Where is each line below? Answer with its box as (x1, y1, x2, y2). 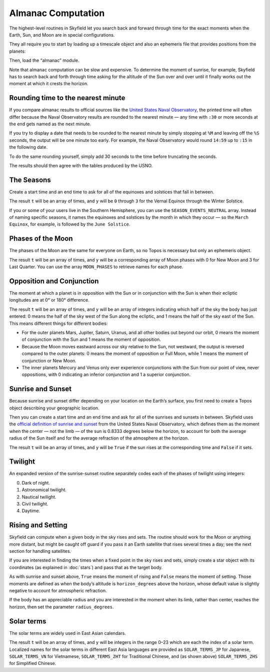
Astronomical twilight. (21, 487, 67, 493)
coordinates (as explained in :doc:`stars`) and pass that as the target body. (9, 564, 163, 570)
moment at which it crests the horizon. (9, 81, 88, 87)
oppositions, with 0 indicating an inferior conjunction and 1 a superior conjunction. (21, 371, 191, 378)
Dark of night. (21, 480, 50, 486)
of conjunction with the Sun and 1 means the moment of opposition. (21, 336, 161, 343)
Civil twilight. (21, 501, 48, 507)
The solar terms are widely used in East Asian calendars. (9, 630, 126, 636)
